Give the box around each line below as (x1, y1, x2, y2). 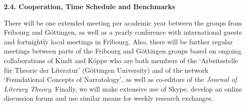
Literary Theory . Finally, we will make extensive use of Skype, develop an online (4, 83, 243, 93)
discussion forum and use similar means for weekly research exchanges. (4, 93, 214, 103)
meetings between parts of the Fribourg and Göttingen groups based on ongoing (4, 46, 242, 56)
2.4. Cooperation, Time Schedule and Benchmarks (4, 1, 175, 11)
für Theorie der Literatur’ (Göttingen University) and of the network (4, 65, 209, 75)
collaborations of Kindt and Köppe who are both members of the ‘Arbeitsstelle (4, 55, 238, 65)
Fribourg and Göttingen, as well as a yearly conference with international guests (4, 27, 242, 37)
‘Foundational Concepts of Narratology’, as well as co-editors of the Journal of (4, 74, 237, 84)
